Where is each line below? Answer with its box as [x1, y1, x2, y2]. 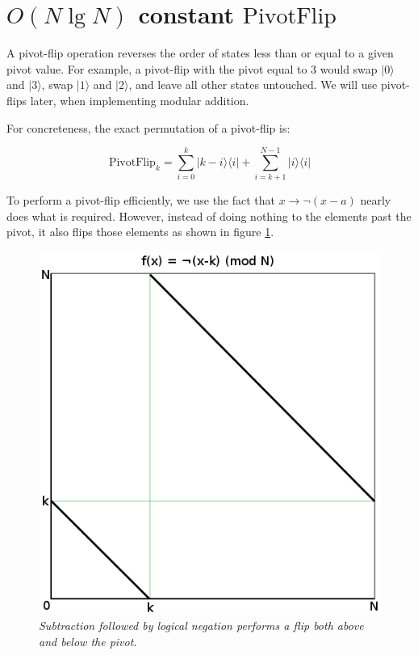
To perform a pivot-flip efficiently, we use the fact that [6, 192, 276, 209]
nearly [360, 192, 391, 209]
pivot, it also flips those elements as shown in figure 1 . [6, 223, 274, 240]
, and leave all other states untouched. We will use [128, 76, 378, 93]
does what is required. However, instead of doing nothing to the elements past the [6, 207, 412, 224]
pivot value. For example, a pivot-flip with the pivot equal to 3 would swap [6, 60, 378, 77]
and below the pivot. [39, 632, 137, 649]
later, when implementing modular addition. [30, 91, 249, 108]
